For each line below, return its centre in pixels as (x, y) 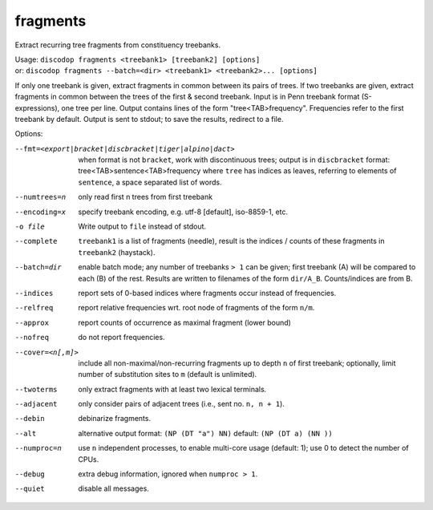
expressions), (37, 107)
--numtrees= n (40, 197)
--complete (36, 241)
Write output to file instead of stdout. (142, 227)
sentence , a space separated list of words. (150, 182)
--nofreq (32, 338)
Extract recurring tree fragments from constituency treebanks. (117, 45)
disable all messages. (114, 488)
